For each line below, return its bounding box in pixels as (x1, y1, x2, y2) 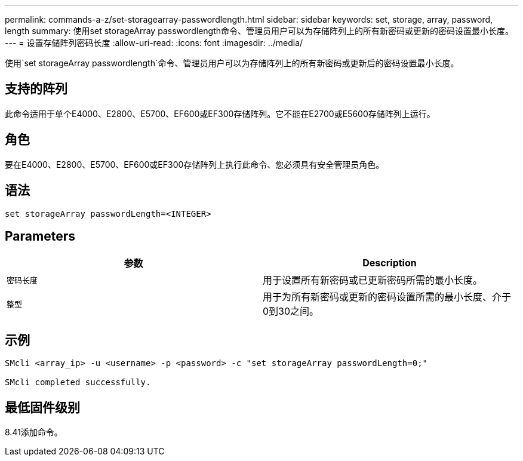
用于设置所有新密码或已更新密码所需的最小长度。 (263, 274, 483, 287)
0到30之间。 (263, 305, 319, 318)
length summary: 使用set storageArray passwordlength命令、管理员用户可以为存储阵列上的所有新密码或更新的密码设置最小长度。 (5, 26, 514, 36)
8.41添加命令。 (5, 427, 63, 438)
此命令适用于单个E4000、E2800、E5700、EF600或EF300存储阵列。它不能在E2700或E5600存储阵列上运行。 (5, 108, 435, 119)
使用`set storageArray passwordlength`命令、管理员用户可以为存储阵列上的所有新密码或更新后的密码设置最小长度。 (5, 58, 459, 68)
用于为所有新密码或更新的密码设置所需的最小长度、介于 (263, 291, 512, 303)
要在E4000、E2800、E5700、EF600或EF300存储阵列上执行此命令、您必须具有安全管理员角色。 (5, 159, 384, 170)
